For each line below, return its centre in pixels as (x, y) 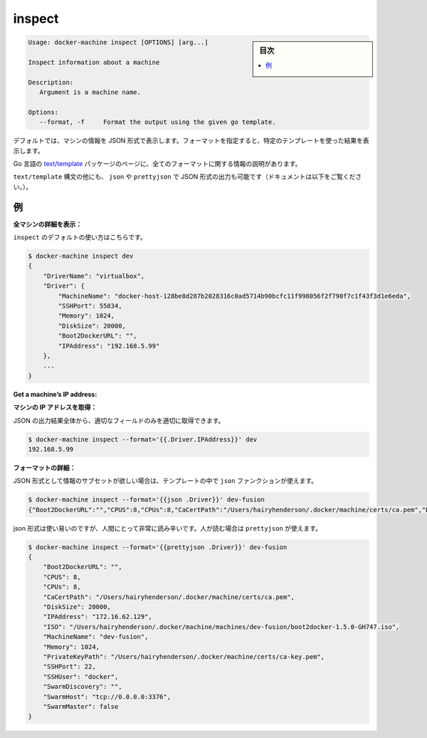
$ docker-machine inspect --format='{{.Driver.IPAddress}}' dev (143, 439)
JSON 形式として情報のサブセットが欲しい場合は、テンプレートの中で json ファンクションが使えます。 (165, 481)
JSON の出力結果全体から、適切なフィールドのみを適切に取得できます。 (119, 420)
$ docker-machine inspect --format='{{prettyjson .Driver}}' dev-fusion (158, 547)
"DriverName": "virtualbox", (94, 276)
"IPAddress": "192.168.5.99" (109, 346)
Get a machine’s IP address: (55, 394)
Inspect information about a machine (94, 62)
